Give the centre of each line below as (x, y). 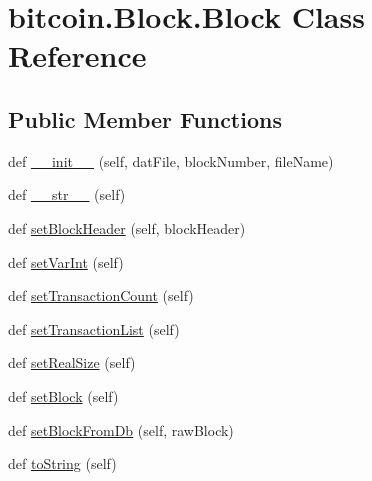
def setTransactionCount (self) (101, 295)
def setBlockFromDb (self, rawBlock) (121, 429)
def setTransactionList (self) (94, 328)
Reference (77, 55)
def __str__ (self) (67, 194)
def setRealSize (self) (72, 362)
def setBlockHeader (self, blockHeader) (127, 227)
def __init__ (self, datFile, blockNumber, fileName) (171, 160)
